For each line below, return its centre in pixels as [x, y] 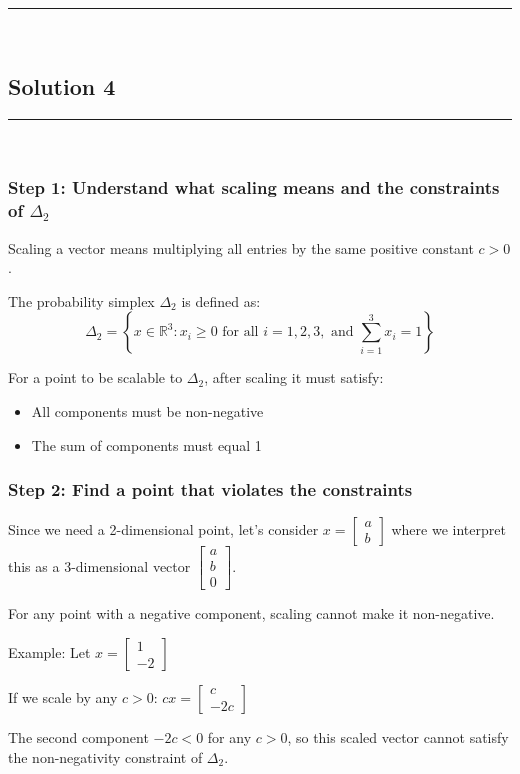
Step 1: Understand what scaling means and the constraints [254, 187]
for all [240, 332]
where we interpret [448, 529]
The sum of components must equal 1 [146, 444]
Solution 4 [62, 85]
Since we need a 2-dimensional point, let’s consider [163, 529]
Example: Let [49, 652]
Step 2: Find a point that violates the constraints [210, 489]
